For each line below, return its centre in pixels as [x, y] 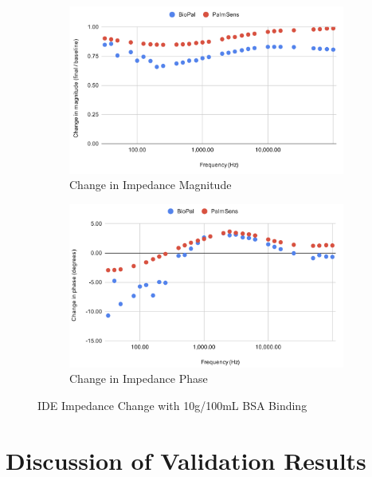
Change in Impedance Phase [139, 378]
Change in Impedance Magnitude [151, 185]
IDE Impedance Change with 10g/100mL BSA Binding [172, 405]
